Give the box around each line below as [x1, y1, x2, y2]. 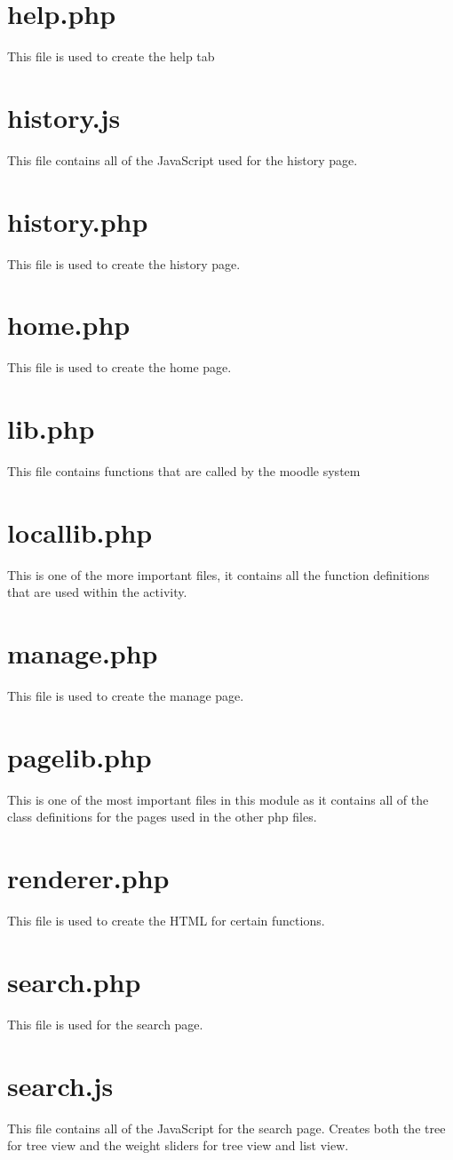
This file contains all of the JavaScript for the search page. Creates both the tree [7, 1118, 446, 1137]
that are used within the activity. [7, 583, 187, 601]
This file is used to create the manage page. [7, 687, 244, 705]
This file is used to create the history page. [7, 254, 241, 273]
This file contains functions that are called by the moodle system [7, 462, 361, 480]
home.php [7, 306, 131, 343]
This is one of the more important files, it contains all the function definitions [7, 565, 430, 584]
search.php [7, 963, 141, 999]
